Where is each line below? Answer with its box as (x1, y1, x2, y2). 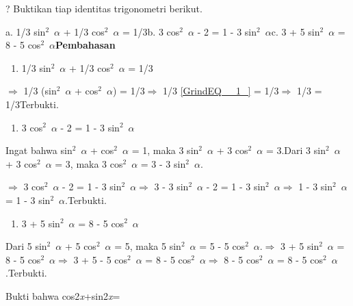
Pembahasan (55, 38, 116, 52)
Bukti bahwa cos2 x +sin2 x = (5, 288, 120, 303)
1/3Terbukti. (5, 97, 59, 111)
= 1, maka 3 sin (131, 143, 199, 157)
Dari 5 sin (5, 239, 47, 253)
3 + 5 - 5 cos (73, 252, 128, 266)
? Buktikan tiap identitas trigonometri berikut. (5, 1, 202, 15)
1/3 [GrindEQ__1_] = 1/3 (163, 84, 279, 98)
